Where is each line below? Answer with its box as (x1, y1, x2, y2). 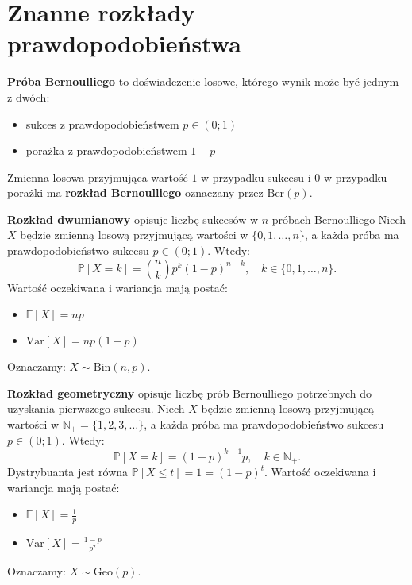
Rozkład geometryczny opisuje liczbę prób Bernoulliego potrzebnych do (7, 384, 372, 401)
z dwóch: (7, 88, 50, 105)
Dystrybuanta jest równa (7, 464, 129, 480)
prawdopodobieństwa (7, 27, 241, 60)
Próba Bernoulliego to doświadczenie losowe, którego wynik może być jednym (7, 73, 399, 90)
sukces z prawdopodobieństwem (25, 115, 179, 132)
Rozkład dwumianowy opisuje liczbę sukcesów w (7, 210, 259, 227)
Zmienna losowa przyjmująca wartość (7, 168, 188, 185)
